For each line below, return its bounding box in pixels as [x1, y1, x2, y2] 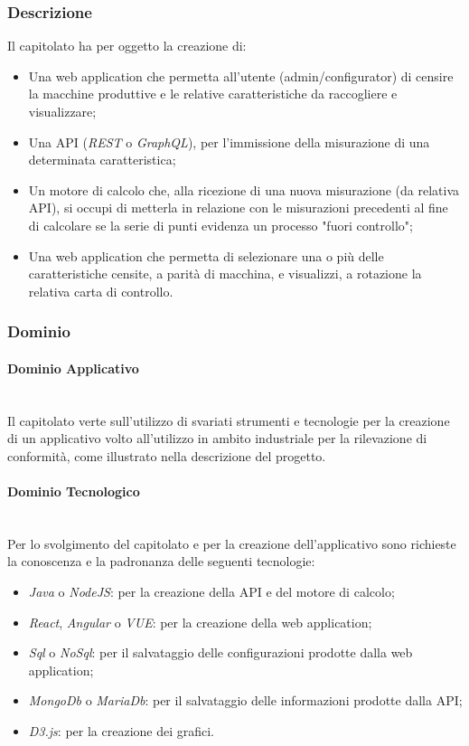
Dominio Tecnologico [7, 481, 140, 500]
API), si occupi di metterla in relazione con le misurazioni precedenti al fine [28, 198, 448, 217]
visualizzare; [28, 102, 97, 120]
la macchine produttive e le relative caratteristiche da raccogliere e [28, 84, 398, 103]
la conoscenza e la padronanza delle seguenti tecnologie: [7, 552, 315, 571]
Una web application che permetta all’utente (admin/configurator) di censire [28, 66, 454, 85]
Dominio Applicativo [7, 358, 139, 377]
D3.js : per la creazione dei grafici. [28, 721, 215, 740]
